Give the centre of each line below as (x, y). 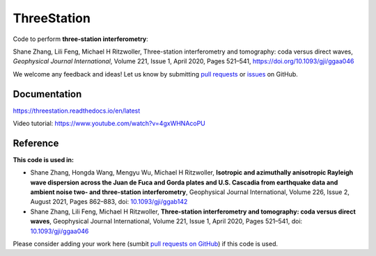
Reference (36, 143)
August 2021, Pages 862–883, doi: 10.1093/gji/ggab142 (109, 202)
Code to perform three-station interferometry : (81, 39)
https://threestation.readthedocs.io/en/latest (77, 111)
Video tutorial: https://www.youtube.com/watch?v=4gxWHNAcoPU (109, 123)
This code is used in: (44, 159)
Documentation (47, 94)
